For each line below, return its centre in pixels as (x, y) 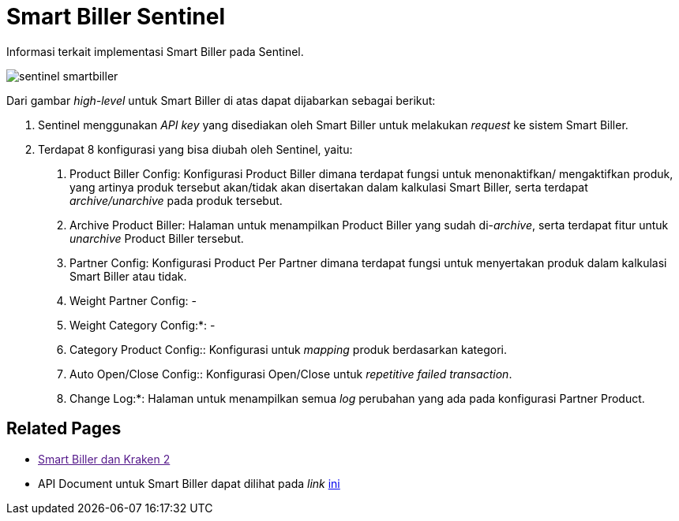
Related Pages (64, 429)
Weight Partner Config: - (133, 300)
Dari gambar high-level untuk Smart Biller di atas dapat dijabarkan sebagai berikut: (221, 100)
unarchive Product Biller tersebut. (157, 238)
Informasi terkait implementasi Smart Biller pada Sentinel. (155, 51)
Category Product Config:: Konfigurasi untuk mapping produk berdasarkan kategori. (288, 349)
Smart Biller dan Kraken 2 (104, 459)
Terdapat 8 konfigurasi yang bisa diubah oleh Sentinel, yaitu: (195, 149)
